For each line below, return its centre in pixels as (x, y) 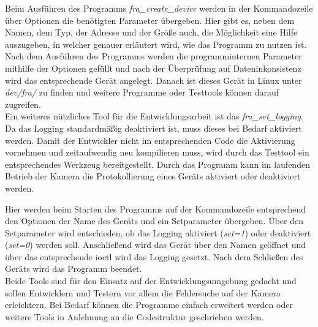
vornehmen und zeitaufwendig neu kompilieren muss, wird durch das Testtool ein (157, 152)
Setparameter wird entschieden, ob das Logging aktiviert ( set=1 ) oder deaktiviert (158, 232)
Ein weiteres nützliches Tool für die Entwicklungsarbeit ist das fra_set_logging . (154, 116)
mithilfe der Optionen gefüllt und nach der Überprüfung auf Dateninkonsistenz (153, 68)
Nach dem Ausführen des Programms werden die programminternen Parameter (153, 56)
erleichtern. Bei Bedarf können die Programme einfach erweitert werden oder (149, 305)
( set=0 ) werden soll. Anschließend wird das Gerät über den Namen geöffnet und (155, 245)
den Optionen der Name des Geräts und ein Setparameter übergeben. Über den (154, 221)
